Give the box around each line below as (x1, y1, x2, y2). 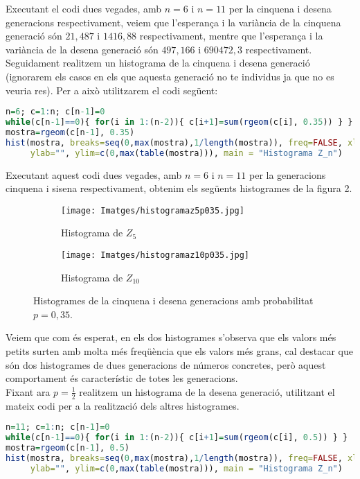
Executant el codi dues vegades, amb (6, 1, 162, 15)
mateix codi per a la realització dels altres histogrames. (6, 398, 240, 412)
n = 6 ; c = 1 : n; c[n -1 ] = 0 (6, 107, 105, 117)
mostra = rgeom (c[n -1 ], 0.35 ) (6, 127, 135, 137)
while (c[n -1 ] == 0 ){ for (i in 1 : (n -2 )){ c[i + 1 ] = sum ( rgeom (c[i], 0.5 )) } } (6, 433, 348, 443)
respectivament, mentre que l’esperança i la (139, 28, 323, 43)
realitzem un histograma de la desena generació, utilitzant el (79, 384, 335, 399)
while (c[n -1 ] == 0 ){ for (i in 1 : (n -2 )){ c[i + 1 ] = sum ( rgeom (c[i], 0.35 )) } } (6, 117, 353, 128)
